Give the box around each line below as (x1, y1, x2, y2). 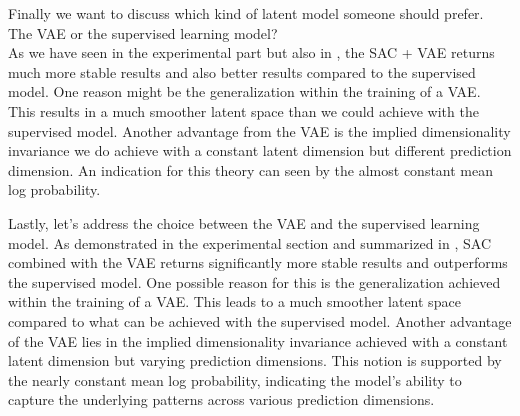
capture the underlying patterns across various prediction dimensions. (8, 389, 435, 410)
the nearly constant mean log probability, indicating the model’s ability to (8, 369, 462, 390)
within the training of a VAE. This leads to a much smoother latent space (8, 291, 461, 312)
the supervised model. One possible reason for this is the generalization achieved (8, 271, 501, 292)
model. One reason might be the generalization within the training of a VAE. (8, 81, 481, 102)
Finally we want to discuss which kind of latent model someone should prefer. (8, 3, 484, 23)
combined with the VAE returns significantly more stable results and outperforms (8, 252, 508, 273)
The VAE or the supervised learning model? (8, 22, 278, 43)
